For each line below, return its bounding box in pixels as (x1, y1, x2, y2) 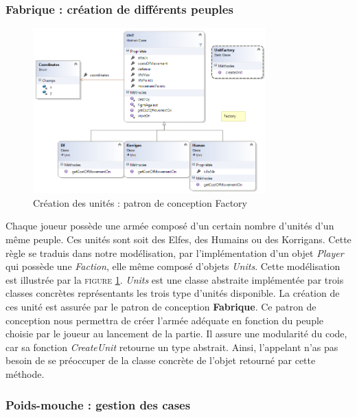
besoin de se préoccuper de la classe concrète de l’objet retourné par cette (5, 353, 316, 368)
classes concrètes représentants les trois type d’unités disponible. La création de (5, 286, 340, 300)
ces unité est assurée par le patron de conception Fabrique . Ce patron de (5, 300, 316, 314)
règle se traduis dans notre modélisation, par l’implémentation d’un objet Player (5, 245, 344, 260)
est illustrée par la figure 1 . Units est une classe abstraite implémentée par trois (5, 272, 344, 286)
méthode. (5, 366, 45, 381)
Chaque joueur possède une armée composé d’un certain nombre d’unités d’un (5, 218, 334, 233)
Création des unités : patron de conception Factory (33, 195, 247, 210)
